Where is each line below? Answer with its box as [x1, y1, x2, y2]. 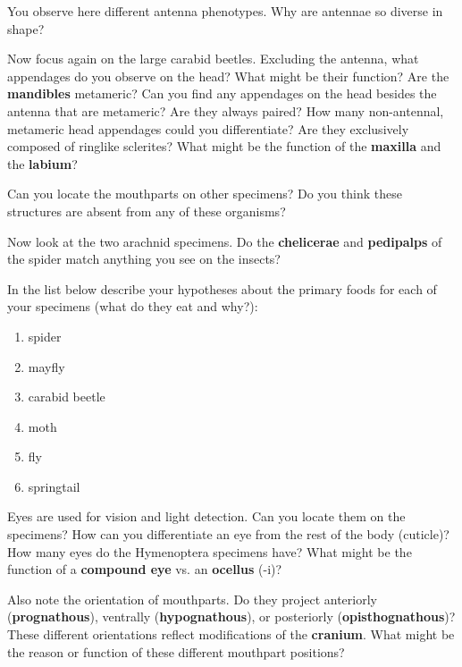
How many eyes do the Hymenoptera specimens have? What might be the [7, 542, 412, 561]
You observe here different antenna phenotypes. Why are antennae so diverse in [7, 2, 443, 20]
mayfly [28, 357, 65, 376]
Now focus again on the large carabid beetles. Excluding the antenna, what [7, 49, 419, 68]
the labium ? [7, 154, 78, 173]
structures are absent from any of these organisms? [7, 201, 286, 220]
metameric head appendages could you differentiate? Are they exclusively [7, 119, 409, 138]
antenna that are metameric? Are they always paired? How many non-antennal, [7, 101, 444, 120]
